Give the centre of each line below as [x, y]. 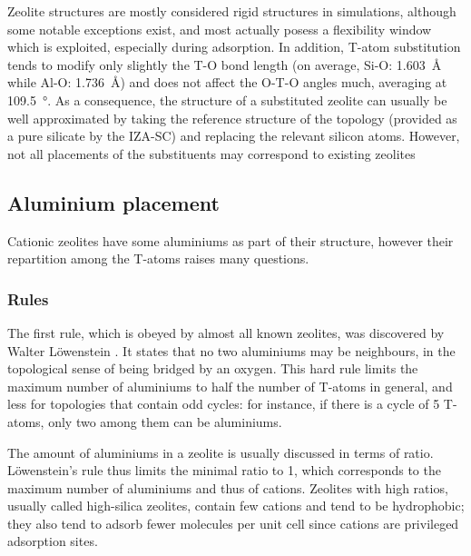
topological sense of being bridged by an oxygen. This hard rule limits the [213, 368]
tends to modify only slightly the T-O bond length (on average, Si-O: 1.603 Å [225, 64]
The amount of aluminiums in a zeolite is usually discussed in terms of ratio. [221, 452]
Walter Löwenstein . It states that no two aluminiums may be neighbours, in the [231, 350]
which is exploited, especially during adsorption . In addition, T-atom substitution [234, 47]
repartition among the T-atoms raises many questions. [158, 258]
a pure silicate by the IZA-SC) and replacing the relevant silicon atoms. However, [234, 136]
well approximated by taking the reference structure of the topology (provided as [232, 118]
